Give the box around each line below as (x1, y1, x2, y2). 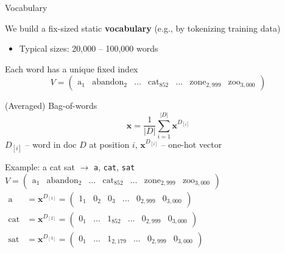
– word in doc (25, 138, 77, 151)
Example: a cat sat (5, 161, 75, 173)
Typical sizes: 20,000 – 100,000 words (19, 42, 158, 55)
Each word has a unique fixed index (5, 62, 138, 75)
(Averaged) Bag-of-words (5, 99, 97, 112)
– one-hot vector (161, 138, 222, 151)
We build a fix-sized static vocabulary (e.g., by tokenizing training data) (5, 21, 281, 34)
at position (89, 138, 130, 151)
